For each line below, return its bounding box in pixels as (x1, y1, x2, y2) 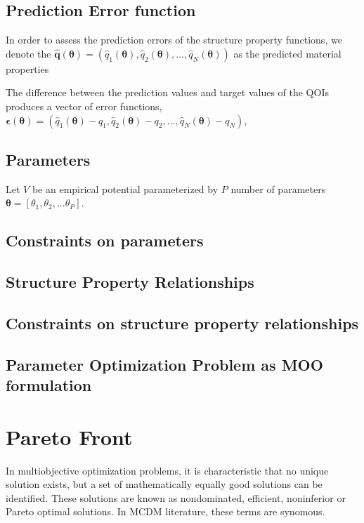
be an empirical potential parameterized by (32, 181, 219, 196)
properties (6, 61, 49, 76)
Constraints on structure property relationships (6, 312, 359, 333)
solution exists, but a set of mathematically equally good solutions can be (6, 477, 323, 491)
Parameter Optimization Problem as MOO (6, 353, 323, 375)
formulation (6, 374, 92, 396)
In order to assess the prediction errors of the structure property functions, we (6, 32, 342, 47)
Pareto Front (6, 422, 133, 451)
